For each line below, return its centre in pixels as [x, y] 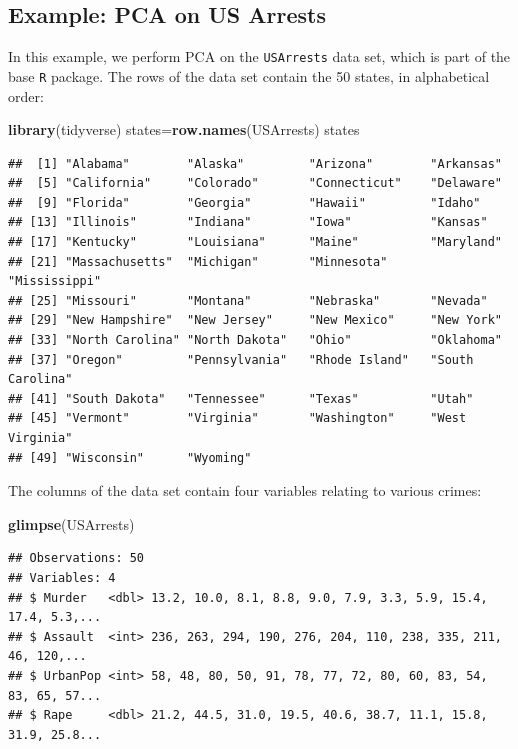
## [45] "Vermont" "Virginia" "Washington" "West [237, 418]
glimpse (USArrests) [71, 523]
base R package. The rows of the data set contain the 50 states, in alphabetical [249, 75]
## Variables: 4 [62, 577]
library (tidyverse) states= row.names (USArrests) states [184, 129]
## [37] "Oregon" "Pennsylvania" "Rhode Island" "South [241, 359]
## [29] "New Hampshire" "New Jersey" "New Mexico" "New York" [255, 320]
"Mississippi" [55, 281]
